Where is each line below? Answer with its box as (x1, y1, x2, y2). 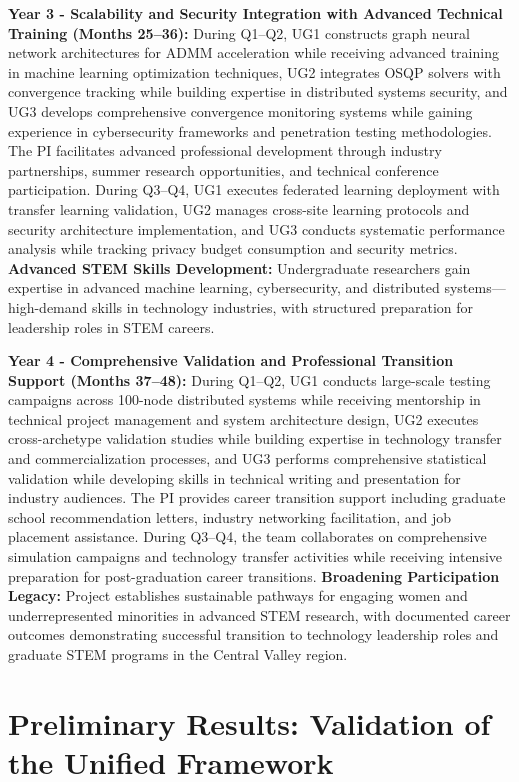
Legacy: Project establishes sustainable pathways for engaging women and (8, 585, 468, 606)
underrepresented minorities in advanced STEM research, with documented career (8, 604, 511, 625)
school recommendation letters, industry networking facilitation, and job (8, 506, 451, 527)
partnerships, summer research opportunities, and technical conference (8, 159, 439, 180)
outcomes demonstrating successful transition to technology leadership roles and (8, 624, 499, 645)
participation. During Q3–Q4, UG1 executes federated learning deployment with (8, 179, 500, 200)
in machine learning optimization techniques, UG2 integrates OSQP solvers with (8, 61, 501, 82)
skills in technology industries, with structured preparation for (92, 296, 474, 317)
